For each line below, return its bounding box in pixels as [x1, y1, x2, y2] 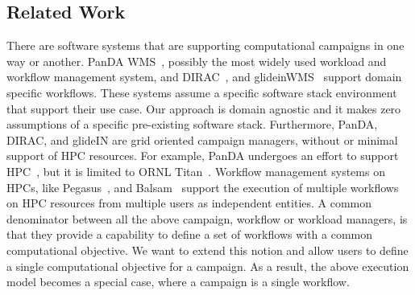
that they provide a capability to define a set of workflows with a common [6, 226, 373, 243]
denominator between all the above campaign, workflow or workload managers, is [6, 210, 408, 227]
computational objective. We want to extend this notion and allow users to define [6, 241, 409, 258]
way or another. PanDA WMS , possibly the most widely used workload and [6, 52, 387, 69]
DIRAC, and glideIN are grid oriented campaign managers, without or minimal [6, 131, 398, 148]
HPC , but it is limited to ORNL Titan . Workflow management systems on [6, 162, 385, 179]
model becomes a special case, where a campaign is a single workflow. [6, 273, 350, 290]
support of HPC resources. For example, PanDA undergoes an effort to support [6, 147, 399, 164]
